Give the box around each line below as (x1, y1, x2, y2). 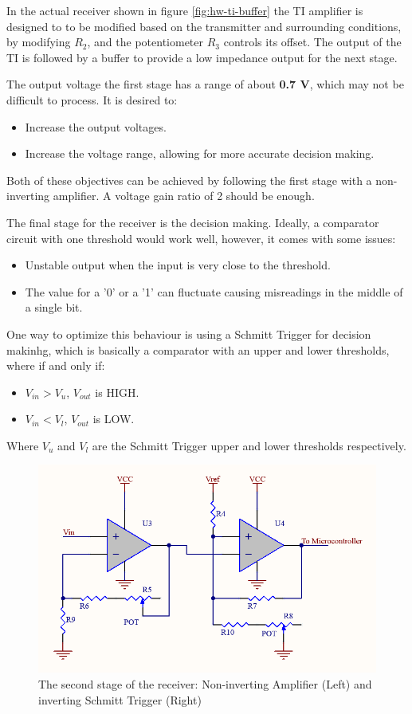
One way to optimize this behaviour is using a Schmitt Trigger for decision (6, 325, 371, 342)
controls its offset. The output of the (223, 33, 402, 50)
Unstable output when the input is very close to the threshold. (25, 257, 331, 273)
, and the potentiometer (87, 33, 204, 50)
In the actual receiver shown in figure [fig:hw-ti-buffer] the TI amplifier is (6, 2, 363, 18)
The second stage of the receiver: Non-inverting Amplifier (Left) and (38, 676, 372, 692)
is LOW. (92, 410, 135, 427)
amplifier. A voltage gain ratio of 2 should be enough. (53, 187, 315, 204)
